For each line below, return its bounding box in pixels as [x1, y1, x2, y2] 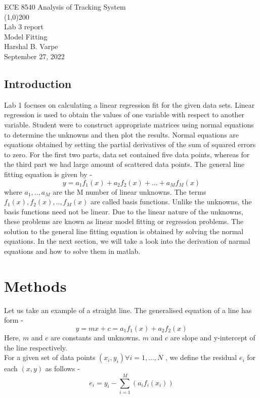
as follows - [45, 363, 80, 374]
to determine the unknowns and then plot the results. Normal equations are [4, 129, 239, 140]
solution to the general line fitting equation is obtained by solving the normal [4, 226, 244, 236]
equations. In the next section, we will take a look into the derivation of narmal [4, 236, 250, 246]
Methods [4, 275, 67, 296]
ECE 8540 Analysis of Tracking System [4, 2, 126, 12]
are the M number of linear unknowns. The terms [53, 186, 206, 197]
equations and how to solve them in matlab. [4, 246, 141, 256]
